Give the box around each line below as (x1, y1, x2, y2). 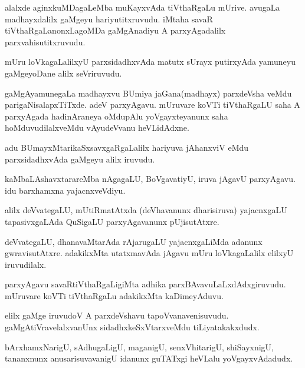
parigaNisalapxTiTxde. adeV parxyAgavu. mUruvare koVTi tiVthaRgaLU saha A (5, 98, 300, 111)
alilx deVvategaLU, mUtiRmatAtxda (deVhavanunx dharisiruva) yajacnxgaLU (5, 204, 287, 216)
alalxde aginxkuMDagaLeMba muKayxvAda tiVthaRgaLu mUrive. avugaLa (5, 1, 280, 13)
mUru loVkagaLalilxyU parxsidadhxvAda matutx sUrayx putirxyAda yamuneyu (5, 55, 296, 68)
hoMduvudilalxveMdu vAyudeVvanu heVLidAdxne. (5, 121, 189, 134)
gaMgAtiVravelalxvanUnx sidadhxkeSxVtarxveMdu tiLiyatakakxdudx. (5, 321, 260, 333)
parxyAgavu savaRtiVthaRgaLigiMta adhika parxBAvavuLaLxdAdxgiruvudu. (5, 278, 286, 290)
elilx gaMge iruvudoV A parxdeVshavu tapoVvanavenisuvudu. (5, 309, 229, 321)
